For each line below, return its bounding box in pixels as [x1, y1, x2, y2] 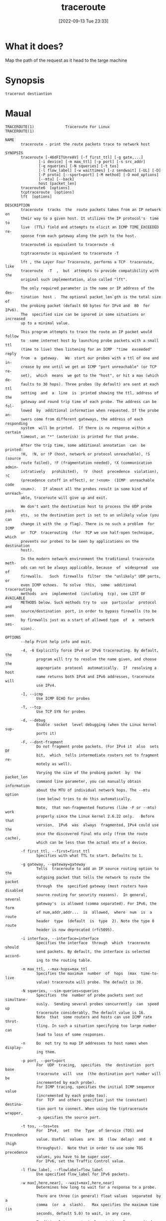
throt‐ [5, 1019, 19, 1024]
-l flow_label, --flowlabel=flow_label [20, 1167, 103, 1172]
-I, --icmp [20, 691, 43, 697]
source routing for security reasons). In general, [36, 892, 148, 897]
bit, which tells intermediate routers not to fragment [36, 753, 159, 758]
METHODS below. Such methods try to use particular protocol [20, 600, 157, 605]
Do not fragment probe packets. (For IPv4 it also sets [36, 744, 159, 749]
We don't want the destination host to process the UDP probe [20, 504, 153, 509]
